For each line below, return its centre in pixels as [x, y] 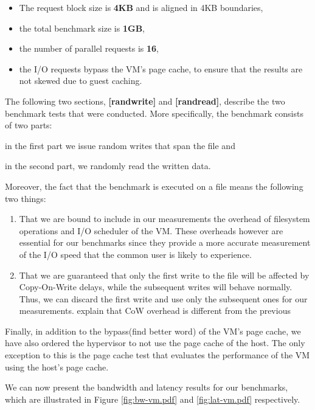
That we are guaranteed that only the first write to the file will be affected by [164, 275]
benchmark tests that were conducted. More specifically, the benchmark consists [154, 113]
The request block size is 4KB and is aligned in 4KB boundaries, [141, 7]
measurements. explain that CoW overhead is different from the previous [155, 311]
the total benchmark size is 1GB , [82, 28]
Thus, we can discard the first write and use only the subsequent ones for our [163, 298]
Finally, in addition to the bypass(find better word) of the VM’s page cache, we [153, 331]
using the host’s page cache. [57, 367]
